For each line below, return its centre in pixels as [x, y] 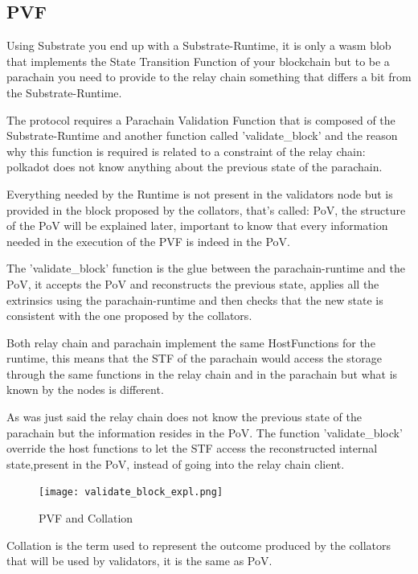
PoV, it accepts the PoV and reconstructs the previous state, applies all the [193, 283]
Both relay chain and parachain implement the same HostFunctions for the [191, 342]
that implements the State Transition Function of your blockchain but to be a [198, 61]
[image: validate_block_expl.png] [131, 492]
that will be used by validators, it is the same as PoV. [139, 561]
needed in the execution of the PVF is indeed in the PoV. [148, 241]
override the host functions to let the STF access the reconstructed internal [192, 448]
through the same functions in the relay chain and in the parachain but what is [202, 373]
